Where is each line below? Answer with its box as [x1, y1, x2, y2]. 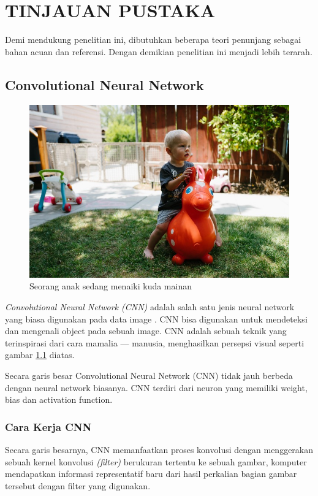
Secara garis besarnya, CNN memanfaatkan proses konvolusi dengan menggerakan [5, 443, 314, 456]
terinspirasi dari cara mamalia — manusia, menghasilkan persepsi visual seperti [5, 336, 305, 349]
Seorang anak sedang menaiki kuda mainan [29, 280, 192, 292]
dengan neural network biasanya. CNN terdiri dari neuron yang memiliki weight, [5, 381, 308, 394]
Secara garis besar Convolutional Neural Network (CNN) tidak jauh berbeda [5, 368, 293, 381]
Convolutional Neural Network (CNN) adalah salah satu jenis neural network [5, 300, 295, 313]
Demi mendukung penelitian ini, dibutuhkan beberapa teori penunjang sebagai [5, 33, 301, 46]
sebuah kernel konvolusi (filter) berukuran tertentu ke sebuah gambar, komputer [5, 455, 307, 468]
